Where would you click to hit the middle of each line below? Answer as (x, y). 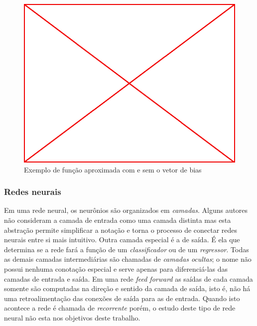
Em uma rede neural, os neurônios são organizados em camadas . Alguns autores (126, 210)
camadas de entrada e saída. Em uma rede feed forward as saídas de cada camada (128, 278)
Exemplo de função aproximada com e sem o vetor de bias (113, 169)
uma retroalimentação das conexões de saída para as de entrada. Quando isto (122, 298)
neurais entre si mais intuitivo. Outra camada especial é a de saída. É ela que (122, 240)
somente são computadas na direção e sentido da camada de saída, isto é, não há (127, 288)
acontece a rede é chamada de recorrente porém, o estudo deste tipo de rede (120, 308)
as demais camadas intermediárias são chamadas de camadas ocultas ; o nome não (128, 259)
